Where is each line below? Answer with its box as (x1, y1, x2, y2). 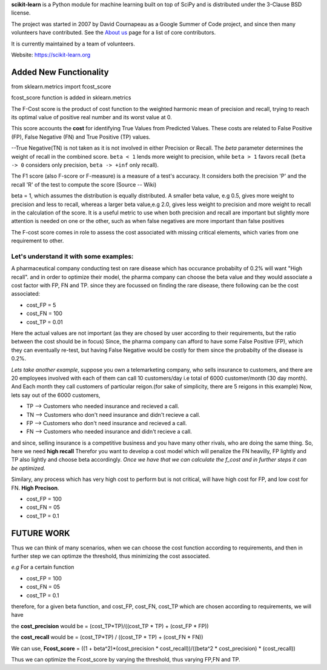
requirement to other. (11, 237, 64, 245)
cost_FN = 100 (26, 310, 63, 317)
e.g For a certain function (11, 563, 74, 571)
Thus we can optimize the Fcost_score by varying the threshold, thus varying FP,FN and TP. (11, 656, 240, 663)
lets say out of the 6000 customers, (11, 391, 101, 399)
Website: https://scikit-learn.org (11, 51, 91, 58)
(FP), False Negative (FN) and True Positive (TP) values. (11, 133, 151, 141)
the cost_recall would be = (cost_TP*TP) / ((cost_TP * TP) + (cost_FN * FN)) (11, 634, 203, 641)
